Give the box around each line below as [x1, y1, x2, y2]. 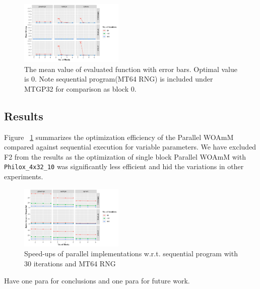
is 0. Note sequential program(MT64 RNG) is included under [24, 74, 213, 84]
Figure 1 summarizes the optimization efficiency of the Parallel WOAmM [4, 131, 234, 142]
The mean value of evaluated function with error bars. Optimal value [24, 63, 237, 74]
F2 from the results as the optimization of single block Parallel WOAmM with [4, 151, 246, 162]
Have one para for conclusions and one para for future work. [4, 275, 190, 285]
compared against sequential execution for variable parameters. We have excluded [4, 141, 256, 152]
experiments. [4, 171, 43, 182]
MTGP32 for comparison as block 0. [24, 83, 137, 94]
